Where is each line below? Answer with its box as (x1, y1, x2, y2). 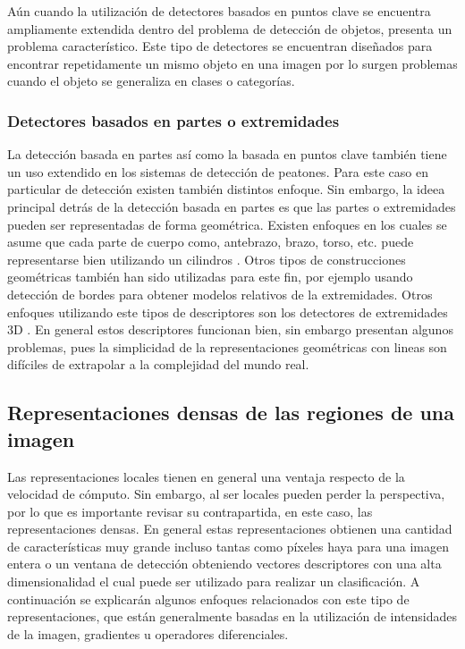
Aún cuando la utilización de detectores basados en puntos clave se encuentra (7, 2, 431, 20)
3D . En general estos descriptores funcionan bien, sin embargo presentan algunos (7, 320, 453, 339)
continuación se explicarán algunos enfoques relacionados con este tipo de (7, 589, 410, 608)
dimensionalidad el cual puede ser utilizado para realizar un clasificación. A (7, 572, 420, 591)
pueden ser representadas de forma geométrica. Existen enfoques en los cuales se (7, 215, 447, 233)
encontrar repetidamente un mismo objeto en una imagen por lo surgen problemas (7, 54, 458, 72)
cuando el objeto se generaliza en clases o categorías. (7, 72, 295, 90)
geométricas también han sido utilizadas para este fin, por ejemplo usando (7, 267, 413, 286)
